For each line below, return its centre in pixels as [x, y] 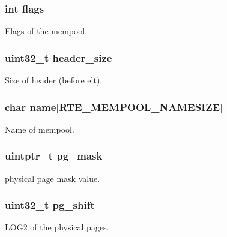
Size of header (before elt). [54, 80]
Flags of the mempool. [46, 31]
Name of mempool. [40, 129]
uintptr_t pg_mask [54, 156]
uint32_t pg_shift [50, 205]
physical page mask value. [53, 178]
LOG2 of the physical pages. [57, 227]
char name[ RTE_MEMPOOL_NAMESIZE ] [114, 106]
